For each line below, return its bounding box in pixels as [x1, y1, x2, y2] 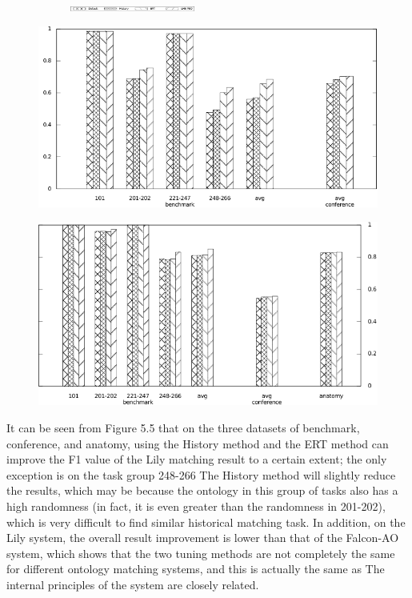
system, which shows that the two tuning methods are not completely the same [6, 544, 395, 561]
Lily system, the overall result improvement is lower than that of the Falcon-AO [6, 529, 399, 546]
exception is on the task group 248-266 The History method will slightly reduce [6, 466, 396, 483]
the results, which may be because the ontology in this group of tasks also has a [6, 482, 398, 499]
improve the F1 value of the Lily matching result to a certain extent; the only [6, 451, 387, 468]
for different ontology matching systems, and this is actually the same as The [6, 560, 385, 577]
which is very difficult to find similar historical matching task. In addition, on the [6, 513, 406, 530]
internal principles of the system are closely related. [6, 576, 259, 592]
